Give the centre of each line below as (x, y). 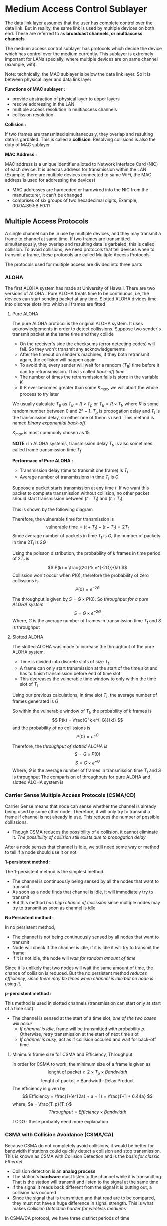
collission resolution (33, 115)
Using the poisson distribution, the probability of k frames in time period (86, 553)
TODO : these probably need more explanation (60, 1122)
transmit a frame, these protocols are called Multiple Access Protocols (77, 255)
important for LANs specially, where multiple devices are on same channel (82, 59)
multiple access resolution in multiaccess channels (65, 109)
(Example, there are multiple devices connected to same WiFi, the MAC (78, 175)
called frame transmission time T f (47, 451)
